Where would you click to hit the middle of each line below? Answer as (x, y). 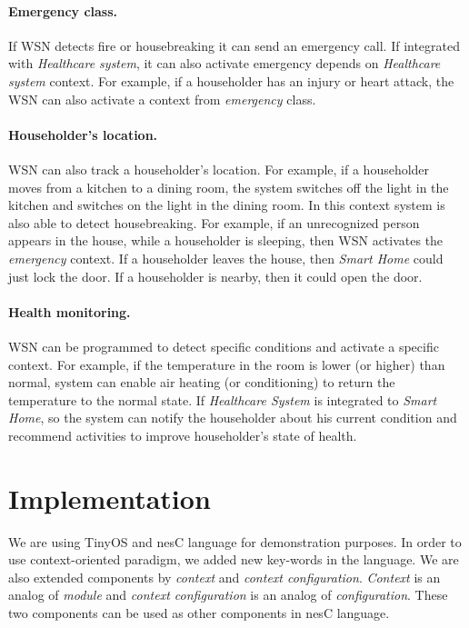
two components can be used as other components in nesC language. (199, 612)
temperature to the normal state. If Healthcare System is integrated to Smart (223, 399)
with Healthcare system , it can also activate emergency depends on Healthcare (225, 63)
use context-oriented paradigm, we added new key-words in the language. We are (234, 559)
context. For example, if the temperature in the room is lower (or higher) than (227, 364)
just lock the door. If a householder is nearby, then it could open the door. (215, 276)
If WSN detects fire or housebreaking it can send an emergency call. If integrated (234, 45)
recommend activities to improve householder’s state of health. (183, 435)
